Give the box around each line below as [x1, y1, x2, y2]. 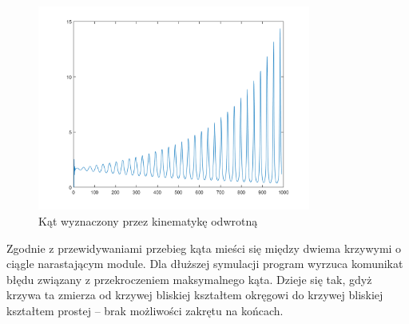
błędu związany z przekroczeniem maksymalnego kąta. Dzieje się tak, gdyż [6, 270, 372, 287]
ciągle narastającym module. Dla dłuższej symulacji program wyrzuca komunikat [6, 255, 403, 272]
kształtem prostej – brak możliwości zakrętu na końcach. [6, 302, 284, 318]
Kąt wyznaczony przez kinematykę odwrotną [38, 212, 258, 229]
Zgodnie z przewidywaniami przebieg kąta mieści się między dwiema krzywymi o [6, 239, 402, 256]
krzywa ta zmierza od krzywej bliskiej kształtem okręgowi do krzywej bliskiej [6, 286, 383, 303]
